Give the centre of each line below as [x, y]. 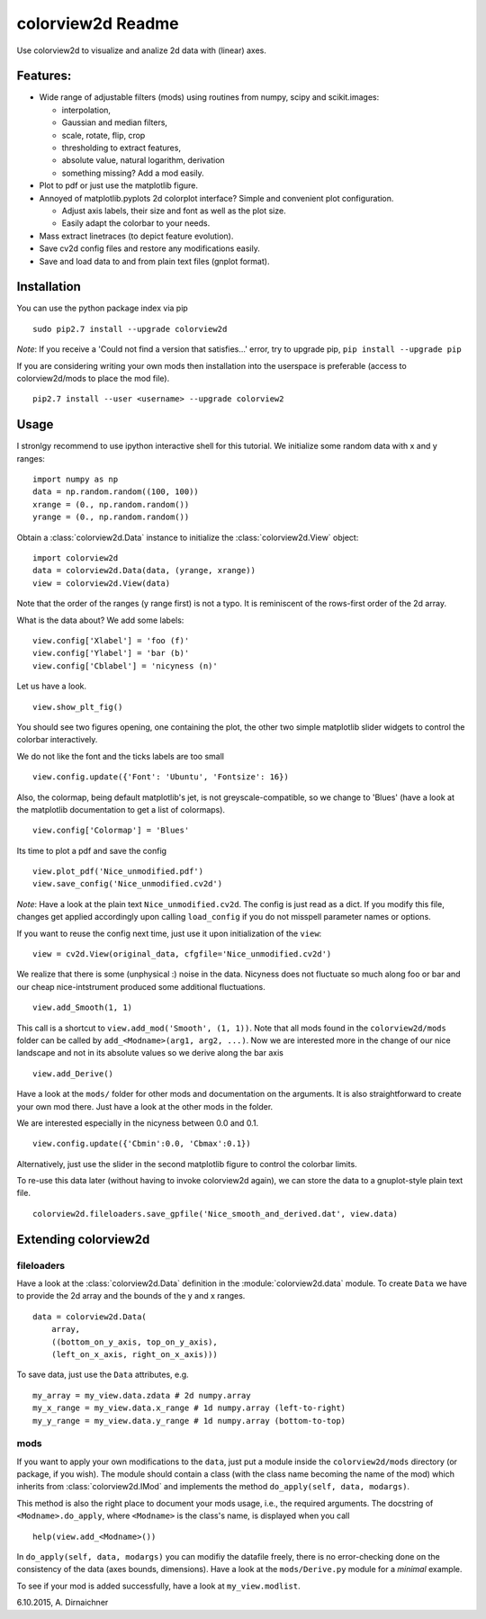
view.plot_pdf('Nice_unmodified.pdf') [118, 872]
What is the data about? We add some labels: [100, 620]
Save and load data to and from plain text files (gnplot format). [154, 261]
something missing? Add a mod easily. [133, 173]
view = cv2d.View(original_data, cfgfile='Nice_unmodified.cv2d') [182, 954]
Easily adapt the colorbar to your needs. [136, 223]
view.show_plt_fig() [78, 707]
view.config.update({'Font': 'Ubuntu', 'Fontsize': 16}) [161, 777]
